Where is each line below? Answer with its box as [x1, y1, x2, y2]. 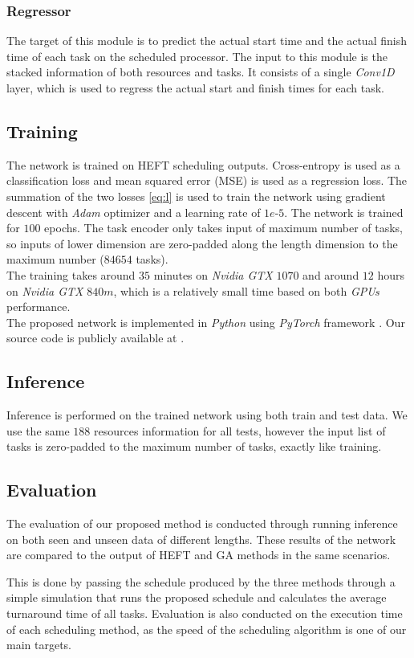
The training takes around [6, 266, 136, 283]
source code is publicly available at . [6, 329, 185, 346]
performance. [6, 298, 71, 315]
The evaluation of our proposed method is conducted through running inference [6, 515, 398, 532]
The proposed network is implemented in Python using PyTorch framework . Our [6, 313, 405, 330]
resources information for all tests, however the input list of [94, 422, 386, 439]
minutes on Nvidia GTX [153, 266, 273, 283]
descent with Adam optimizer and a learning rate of [6, 203, 261, 220]
